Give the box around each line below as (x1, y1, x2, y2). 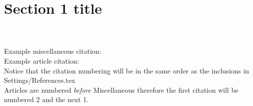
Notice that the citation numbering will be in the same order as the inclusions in (4, 65, 249, 75)
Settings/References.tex (4, 75, 75, 85)
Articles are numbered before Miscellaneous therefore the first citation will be (4, 84, 239, 95)
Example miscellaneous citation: (4, 46, 101, 56)
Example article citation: (4, 55, 79, 66)
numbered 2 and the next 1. (4, 94, 89, 105)
